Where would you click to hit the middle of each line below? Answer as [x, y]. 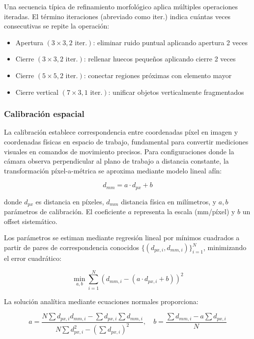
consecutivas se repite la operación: [57, 26]
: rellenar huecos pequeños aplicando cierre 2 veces [160, 59]
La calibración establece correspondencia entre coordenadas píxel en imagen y [121, 132]
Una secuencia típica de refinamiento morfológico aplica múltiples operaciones [121, 6]
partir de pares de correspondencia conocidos [71, 247]
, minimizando [225, 247]
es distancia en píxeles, [70, 201]
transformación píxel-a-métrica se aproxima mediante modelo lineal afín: [113, 170]
